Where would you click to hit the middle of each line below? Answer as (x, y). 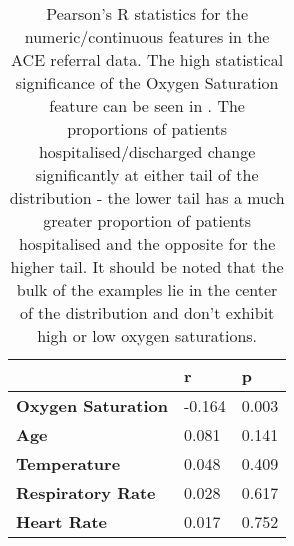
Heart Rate (61, 521)
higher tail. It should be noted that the (147, 266)
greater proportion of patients (147, 220)
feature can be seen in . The (147, 105)
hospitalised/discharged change (147, 151)
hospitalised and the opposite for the (147, 243)
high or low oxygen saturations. (147, 335)
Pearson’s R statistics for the (147, 13)
